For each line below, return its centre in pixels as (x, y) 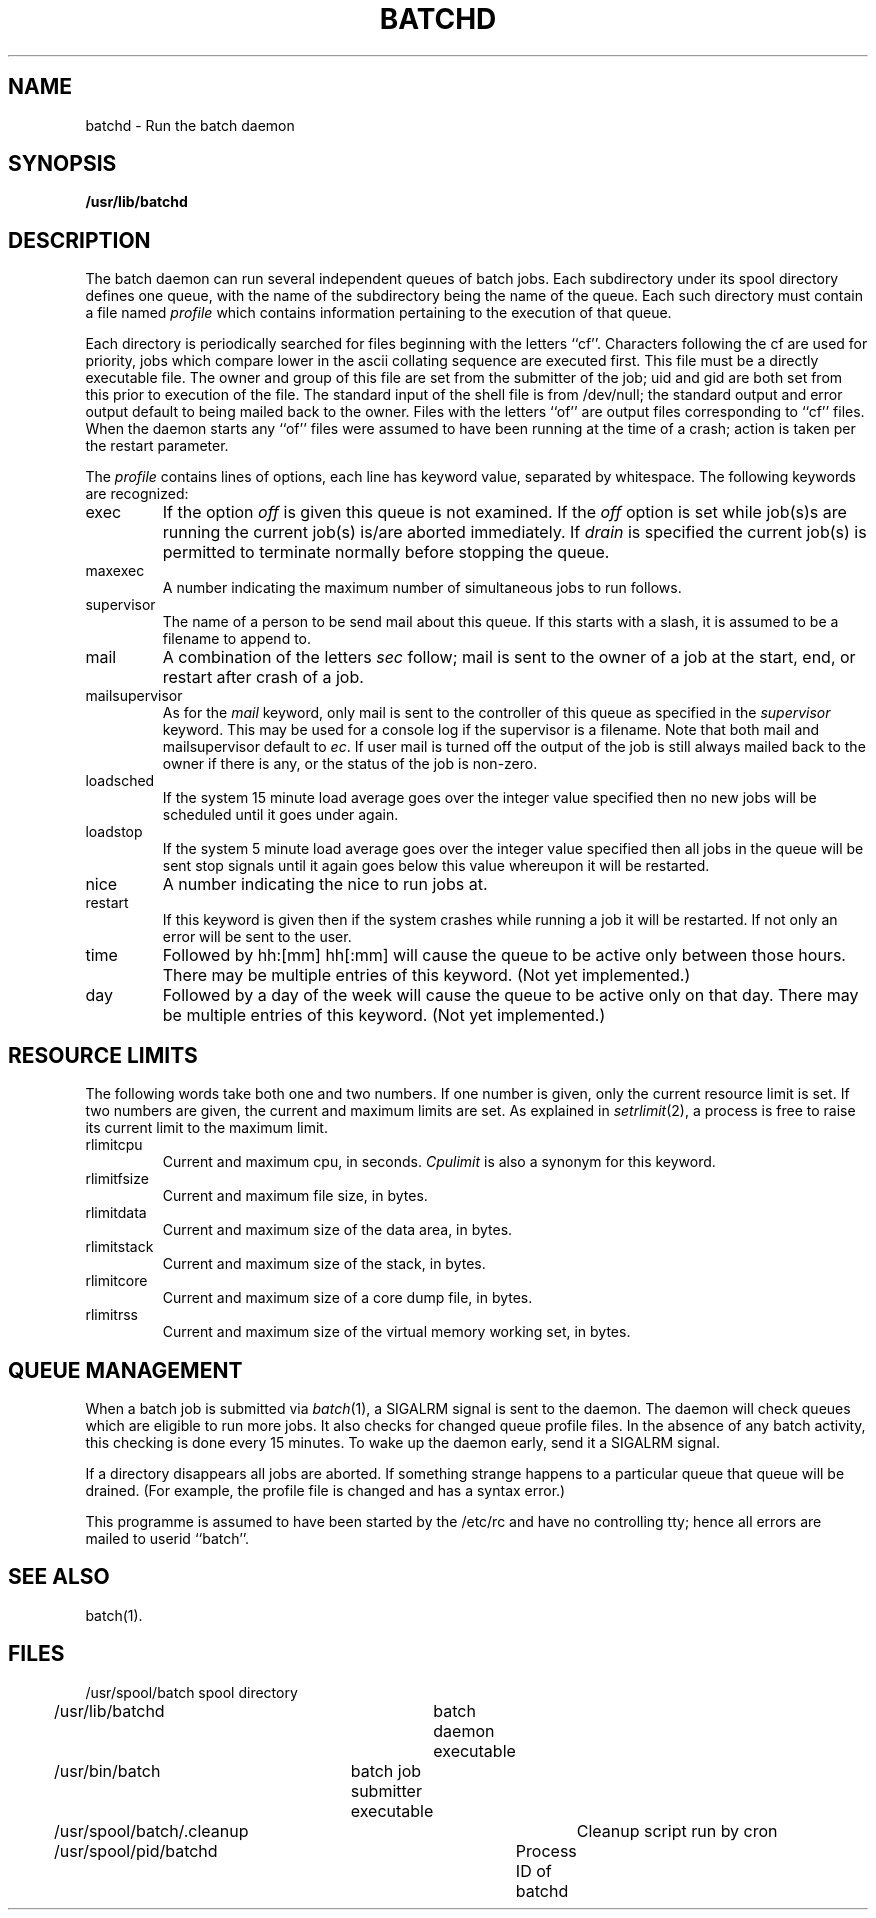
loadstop (114, 832)
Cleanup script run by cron (677, 1830)
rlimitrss (111, 1315)
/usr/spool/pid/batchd (135, 1850)
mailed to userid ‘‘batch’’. (167, 1538)
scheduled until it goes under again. (280, 815)
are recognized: (137, 494)
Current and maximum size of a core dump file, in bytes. (347, 1298)
